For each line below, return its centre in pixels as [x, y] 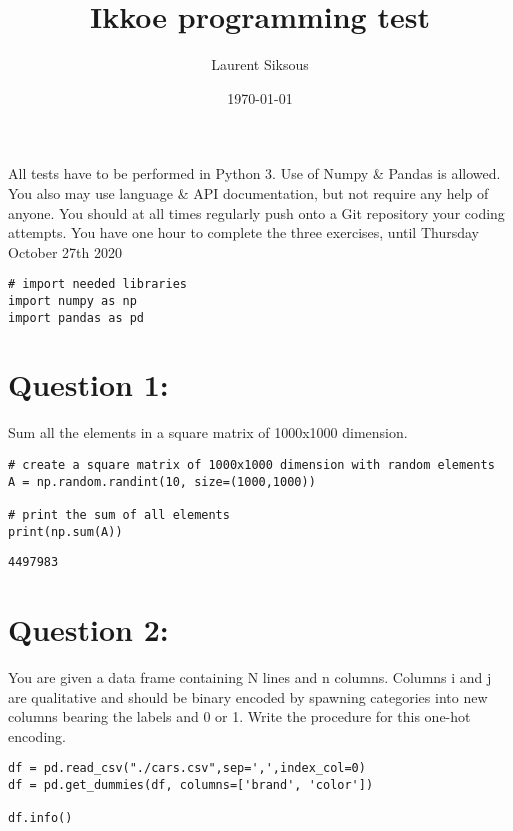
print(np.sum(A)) [65, 531]
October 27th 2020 [65, 251]
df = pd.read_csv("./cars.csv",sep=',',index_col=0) [187, 768]
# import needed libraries [97, 284]
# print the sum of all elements [119, 514]
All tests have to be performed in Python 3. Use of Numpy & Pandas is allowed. [254, 173]
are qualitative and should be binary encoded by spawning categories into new [248, 696]
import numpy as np [72, 300]
